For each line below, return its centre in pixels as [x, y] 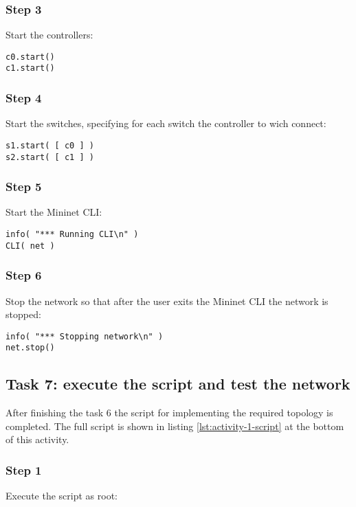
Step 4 [24, 98]
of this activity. [37, 439]
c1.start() [30, 68]
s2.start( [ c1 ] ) [50, 157]
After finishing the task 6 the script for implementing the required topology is [169, 413]
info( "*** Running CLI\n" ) [72, 235]
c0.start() [30, 57]
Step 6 [24, 275]
